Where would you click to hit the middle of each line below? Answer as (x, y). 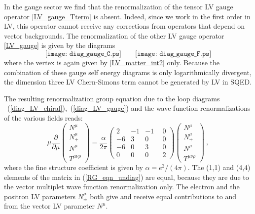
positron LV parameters (40, 196)
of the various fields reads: (43, 117)
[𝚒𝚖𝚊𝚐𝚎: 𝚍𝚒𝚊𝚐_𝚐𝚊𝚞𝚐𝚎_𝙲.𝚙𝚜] (83, 54)
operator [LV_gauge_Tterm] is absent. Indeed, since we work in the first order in (127, 16)
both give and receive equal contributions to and (163, 196)
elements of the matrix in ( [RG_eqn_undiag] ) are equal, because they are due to (127, 177)
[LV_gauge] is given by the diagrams (60, 45)
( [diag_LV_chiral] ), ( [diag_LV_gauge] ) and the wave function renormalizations (129, 108)
